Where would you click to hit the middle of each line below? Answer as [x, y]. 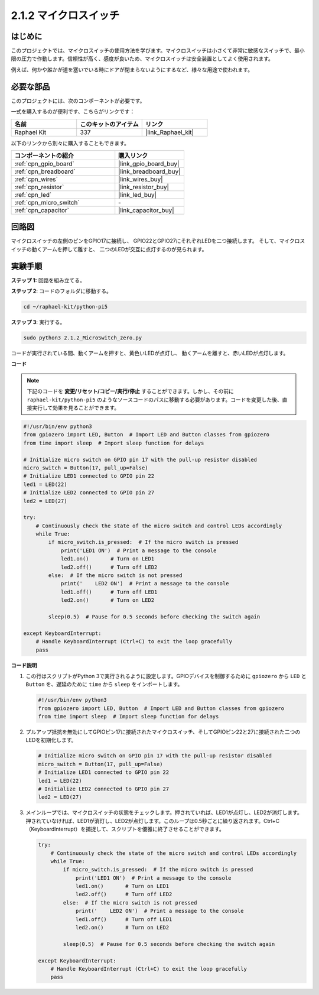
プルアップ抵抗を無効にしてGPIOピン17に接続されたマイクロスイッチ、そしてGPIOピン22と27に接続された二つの [163, 732]
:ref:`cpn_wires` [36, 179]
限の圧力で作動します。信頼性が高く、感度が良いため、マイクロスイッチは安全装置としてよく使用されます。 [142, 59]
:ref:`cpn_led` [33, 195]
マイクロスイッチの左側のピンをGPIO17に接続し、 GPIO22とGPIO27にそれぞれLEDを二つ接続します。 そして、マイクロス [158, 241]
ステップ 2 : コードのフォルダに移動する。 [61, 291]
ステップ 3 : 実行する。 [38, 322]
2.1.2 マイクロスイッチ [65, 15]
